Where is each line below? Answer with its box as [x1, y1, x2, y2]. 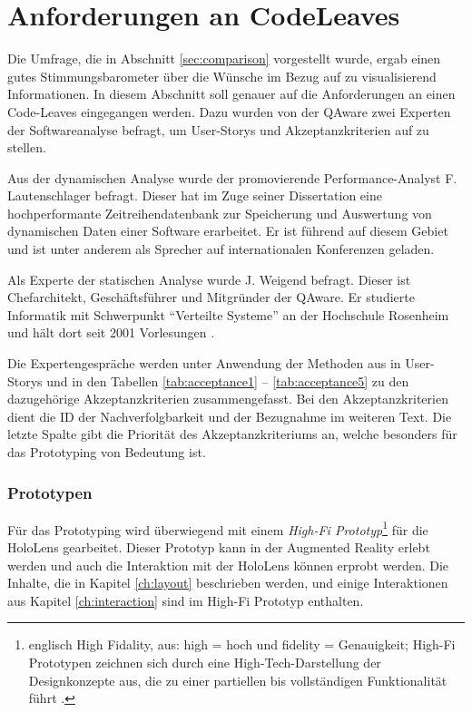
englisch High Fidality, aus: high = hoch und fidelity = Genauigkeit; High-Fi [28, 635, 456, 654]
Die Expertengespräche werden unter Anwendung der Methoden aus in [7, 354, 401, 373]
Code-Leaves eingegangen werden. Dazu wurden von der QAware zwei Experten [7, 102, 451, 121]
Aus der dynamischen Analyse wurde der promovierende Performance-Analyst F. [7, 168, 457, 187]
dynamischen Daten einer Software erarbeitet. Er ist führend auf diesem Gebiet [7, 221, 448, 240]
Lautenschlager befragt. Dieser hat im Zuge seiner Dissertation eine [7, 186, 382, 205]
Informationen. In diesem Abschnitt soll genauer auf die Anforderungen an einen [7, 84, 456, 103]
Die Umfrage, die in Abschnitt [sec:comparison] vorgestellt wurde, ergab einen [7, 49, 441, 68]
